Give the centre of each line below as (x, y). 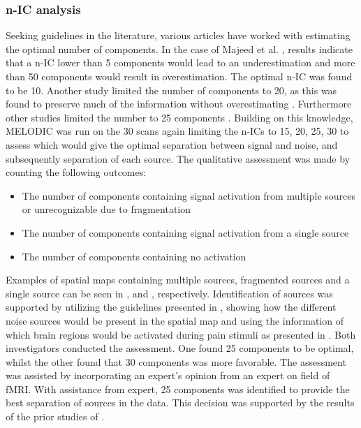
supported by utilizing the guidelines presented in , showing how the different (171, 307)
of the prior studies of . (55, 416)
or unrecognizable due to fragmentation (106, 209)
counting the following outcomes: (76, 172)
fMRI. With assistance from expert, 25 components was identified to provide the (178, 389)
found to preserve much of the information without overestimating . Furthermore (179, 104)
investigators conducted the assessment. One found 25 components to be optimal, (180, 348)
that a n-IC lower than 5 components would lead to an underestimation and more (180, 62)
